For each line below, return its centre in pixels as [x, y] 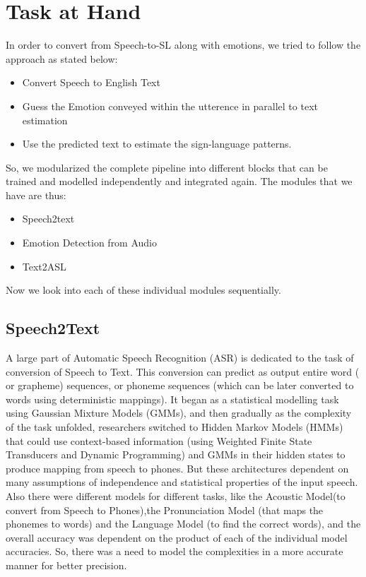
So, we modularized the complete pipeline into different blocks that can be [167, 167]
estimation [45, 120]
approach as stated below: [62, 58]
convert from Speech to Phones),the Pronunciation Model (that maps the [165, 510]
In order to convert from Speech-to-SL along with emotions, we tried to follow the [183, 45]
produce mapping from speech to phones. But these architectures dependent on [177, 468]
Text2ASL [44, 266]
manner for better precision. [66, 565]
